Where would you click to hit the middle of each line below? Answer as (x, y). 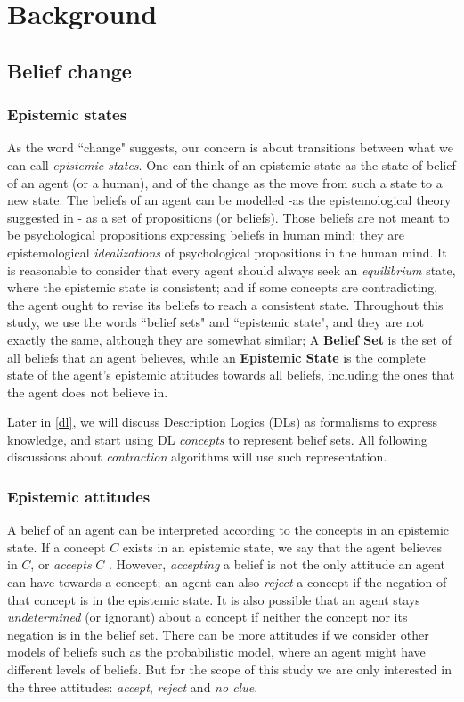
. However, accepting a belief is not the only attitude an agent (277, 564)
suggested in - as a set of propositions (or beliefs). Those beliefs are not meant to (228, 217)
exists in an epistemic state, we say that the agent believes (282, 547)
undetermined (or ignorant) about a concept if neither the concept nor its (208, 617)
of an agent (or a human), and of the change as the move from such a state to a (225, 182)
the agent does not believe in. (88, 392)
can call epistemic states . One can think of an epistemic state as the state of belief (232, 164)
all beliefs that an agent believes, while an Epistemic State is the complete (216, 357)
